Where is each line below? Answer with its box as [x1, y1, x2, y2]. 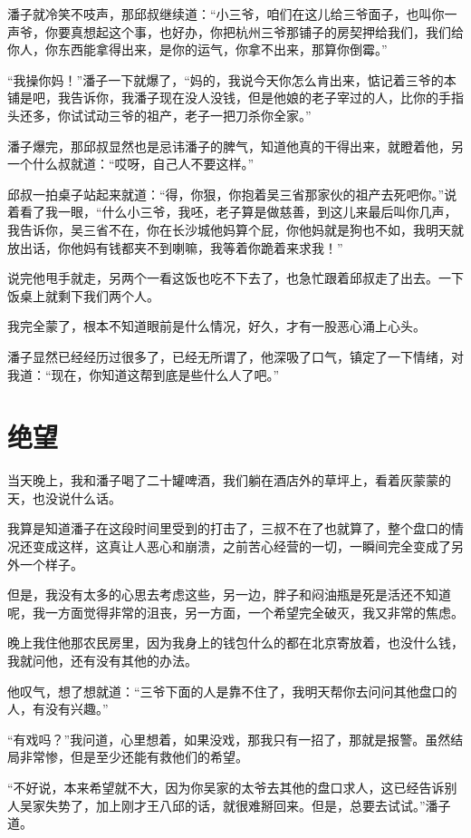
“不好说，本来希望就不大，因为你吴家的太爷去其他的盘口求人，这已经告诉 [7, 777, 445, 796]
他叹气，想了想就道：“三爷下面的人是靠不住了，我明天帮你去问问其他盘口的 [7, 681, 457, 700]
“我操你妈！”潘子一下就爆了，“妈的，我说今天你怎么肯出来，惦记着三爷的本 [7, 70, 457, 89]
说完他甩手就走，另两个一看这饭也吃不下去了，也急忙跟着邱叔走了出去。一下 [7, 268, 464, 287]
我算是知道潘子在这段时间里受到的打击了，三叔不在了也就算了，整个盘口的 [7, 519, 451, 538]
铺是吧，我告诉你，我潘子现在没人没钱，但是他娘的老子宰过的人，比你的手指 [7, 88, 464, 107]
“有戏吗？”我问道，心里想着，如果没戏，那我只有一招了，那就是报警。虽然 [7, 729, 451, 748]
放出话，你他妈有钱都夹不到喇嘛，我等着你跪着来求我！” [7, 238, 343, 257]
